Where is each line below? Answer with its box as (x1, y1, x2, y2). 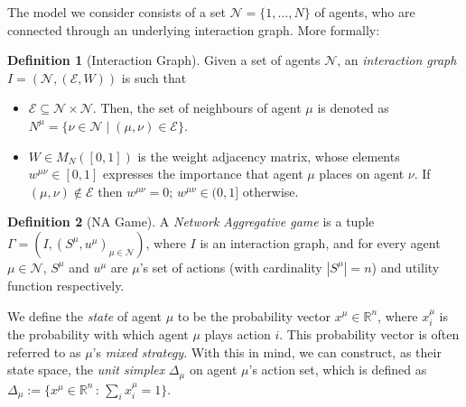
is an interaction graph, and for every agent (200, 233, 441, 252)
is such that (121, 68, 187, 87)
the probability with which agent (7, 324, 189, 343)
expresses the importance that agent (103, 164, 303, 183)
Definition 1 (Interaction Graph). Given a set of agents (7, 51, 321, 69)
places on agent (319, 164, 405, 183)
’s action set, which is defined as (248, 360, 427, 379)
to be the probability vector (177, 306, 331, 325)
